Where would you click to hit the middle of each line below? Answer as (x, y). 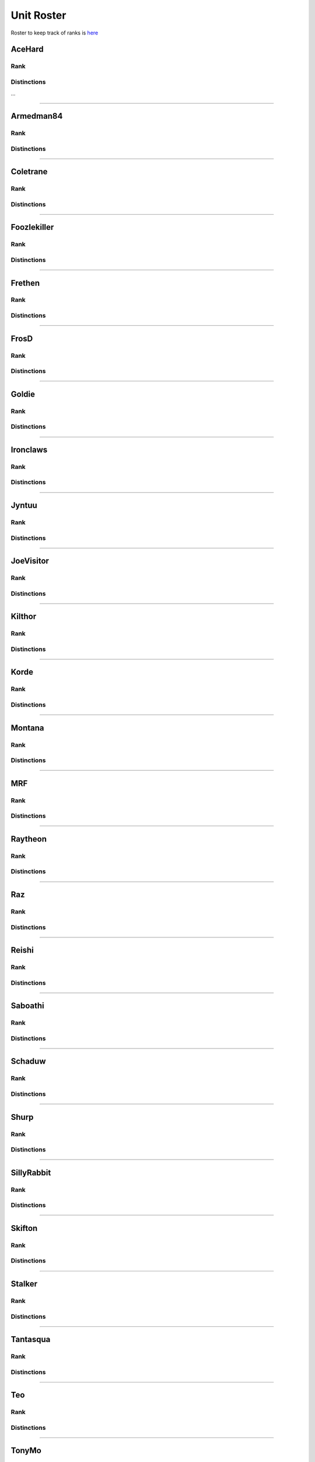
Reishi (22, 950)
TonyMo (26, 1451)
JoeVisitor (30, 561)
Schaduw (28, 1061)
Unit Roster (38, 15)
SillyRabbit (31, 1173)
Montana (27, 728)
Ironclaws (29, 449)
